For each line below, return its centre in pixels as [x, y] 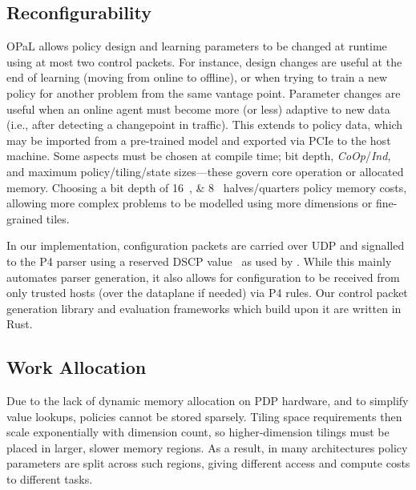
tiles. [58, 218]
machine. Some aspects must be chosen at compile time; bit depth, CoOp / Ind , [199, 156]
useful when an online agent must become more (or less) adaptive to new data [198, 108]
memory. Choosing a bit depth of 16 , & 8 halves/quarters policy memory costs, [207, 187]
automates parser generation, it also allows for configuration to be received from [203, 277]
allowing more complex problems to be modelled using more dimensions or [190, 203]
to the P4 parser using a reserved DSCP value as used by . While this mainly [199, 261]
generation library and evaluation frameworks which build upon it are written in [204, 308]
